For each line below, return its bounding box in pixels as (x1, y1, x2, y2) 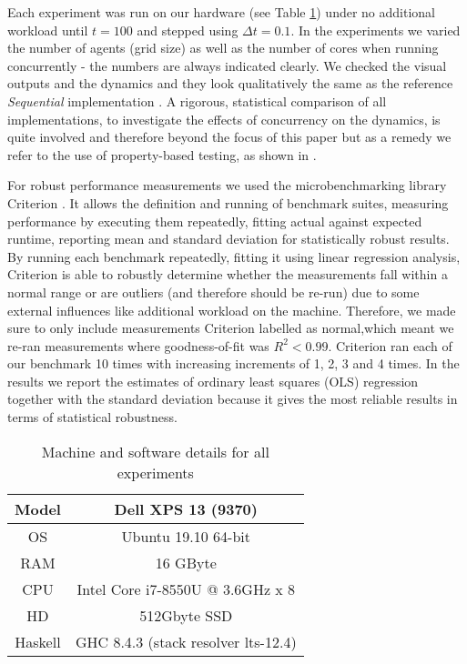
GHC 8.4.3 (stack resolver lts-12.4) (75, 630, 297, 652)
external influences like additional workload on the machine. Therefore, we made (7, 300, 456, 319)
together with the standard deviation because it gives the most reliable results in (7, 389, 458, 408)
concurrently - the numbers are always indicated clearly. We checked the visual (7, 55, 447, 75)
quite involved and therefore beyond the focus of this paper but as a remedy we (7, 127, 452, 146)
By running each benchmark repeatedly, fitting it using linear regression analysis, (7, 246, 461, 266)
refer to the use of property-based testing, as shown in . (7, 145, 317, 164)
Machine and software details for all (41, 440, 269, 462)
